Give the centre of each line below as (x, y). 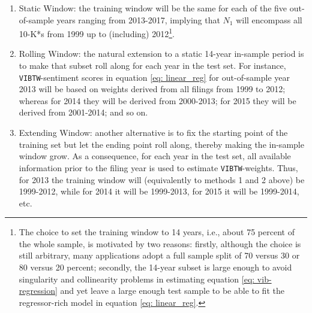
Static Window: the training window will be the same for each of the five (153, 8)
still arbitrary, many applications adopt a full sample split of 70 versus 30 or (159, 255)
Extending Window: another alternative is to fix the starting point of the (153, 133)
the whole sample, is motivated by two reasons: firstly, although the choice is (160, 243)
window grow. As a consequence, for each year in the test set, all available (155, 156)
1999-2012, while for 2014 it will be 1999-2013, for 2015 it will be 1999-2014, (159, 191)
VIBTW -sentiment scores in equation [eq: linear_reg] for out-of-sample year (154, 77)
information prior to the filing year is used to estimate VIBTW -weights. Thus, (158, 167)
